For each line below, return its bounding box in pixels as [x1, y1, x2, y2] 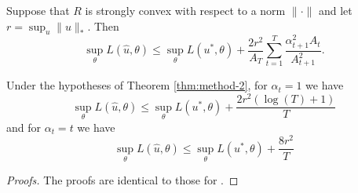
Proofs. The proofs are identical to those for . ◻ [6, 172, 239, 188]
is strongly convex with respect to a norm [85, 2, 286, 18]
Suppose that [6, 2, 70, 18]
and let [318, 2, 353, 18]
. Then [87, 17, 119, 34]
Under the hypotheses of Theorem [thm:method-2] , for [6, 77, 268, 93]
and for [6, 118, 42, 135]
